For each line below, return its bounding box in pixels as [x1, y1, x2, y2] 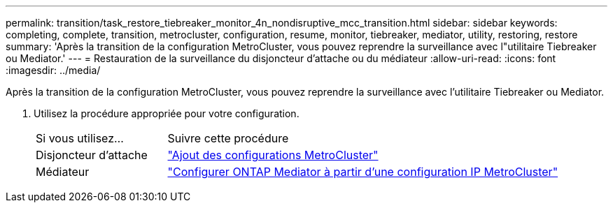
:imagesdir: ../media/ [6, 64, 101, 76]
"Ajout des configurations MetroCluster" [167, 148, 379, 162]
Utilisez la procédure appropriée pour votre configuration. [34, 107, 300, 119]
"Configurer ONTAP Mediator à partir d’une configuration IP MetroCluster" [167, 165, 558, 179]
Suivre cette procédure [167, 131, 289, 145]
